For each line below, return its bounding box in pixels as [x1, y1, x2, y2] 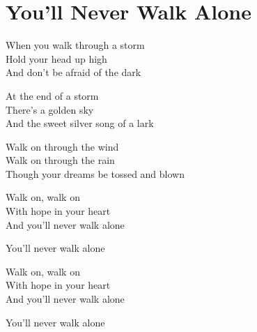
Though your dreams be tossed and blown [6, 166, 185, 181]
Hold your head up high [6, 51, 107, 66]
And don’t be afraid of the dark [6, 65, 141, 80]
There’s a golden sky [6, 102, 94, 116]
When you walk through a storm [6, 38, 145, 52]
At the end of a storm [6, 88, 99, 103]
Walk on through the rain [6, 153, 115, 167]
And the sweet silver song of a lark [6, 116, 154, 130]
